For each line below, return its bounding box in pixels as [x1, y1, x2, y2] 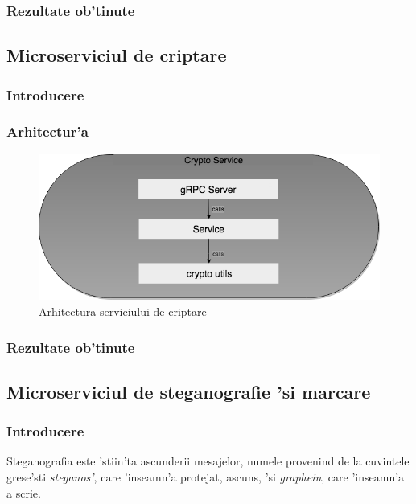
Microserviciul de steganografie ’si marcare [6, 379, 371, 404]
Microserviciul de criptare [6, 43, 227, 68]
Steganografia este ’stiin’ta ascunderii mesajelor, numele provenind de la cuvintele [6, 453, 410, 469]
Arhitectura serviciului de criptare [39, 302, 207, 319]
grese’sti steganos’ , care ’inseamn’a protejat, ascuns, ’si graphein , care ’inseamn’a [6, 469, 405, 486]
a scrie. [6, 484, 41, 501]
